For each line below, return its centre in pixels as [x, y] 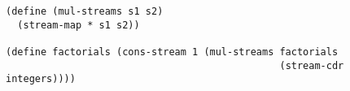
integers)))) [41, 79]
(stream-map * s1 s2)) [79, 25]
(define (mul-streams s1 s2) [85, 11]
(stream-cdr [312, 65]
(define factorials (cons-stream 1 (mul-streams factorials [172, 52]
